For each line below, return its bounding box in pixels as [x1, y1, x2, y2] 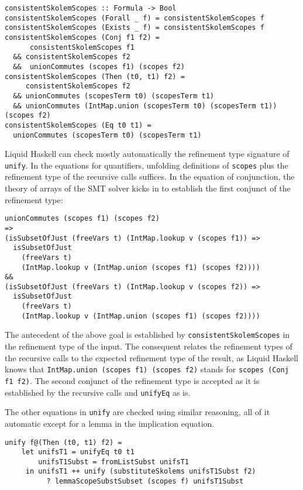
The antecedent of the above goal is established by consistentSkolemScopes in [5, 328, 290, 341]
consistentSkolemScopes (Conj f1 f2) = [5, 33, 160, 42]
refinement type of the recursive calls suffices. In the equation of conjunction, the [5, 170, 295, 183]
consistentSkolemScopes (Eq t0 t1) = [5, 121, 151, 129]
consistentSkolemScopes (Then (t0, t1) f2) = [5, 72, 185, 81]
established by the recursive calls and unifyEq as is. [5, 386, 191, 398]
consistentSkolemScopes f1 [29, 43, 135, 52]
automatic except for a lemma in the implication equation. [5, 417, 215, 429]
